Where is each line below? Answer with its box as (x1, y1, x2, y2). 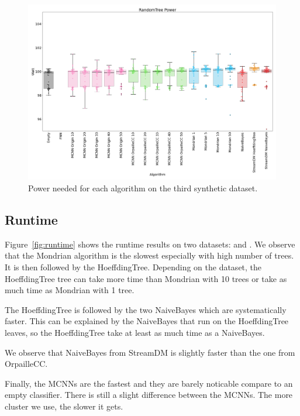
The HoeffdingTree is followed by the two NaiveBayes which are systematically (5, 303, 287, 315)
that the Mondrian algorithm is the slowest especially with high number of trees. (5, 249, 294, 262)
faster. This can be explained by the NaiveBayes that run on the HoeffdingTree (5, 315, 289, 327)
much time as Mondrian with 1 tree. (5, 284, 135, 296)
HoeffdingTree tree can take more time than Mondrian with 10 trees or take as (5, 272, 287, 284)
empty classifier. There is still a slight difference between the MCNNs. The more (5, 389, 293, 401)
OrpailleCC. (5, 357, 48, 370)
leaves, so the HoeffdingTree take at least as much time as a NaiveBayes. (5, 326, 265, 338)
